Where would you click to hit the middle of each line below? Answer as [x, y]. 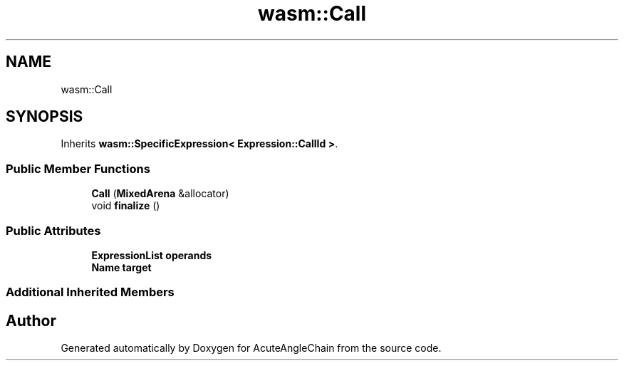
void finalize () [126, 206]
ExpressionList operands [152, 255]
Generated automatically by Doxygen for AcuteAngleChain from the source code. [251, 348]
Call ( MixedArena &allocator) [160, 194]
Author [31, 320]
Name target [121, 267]
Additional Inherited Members [90, 292]
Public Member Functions [78, 168]
